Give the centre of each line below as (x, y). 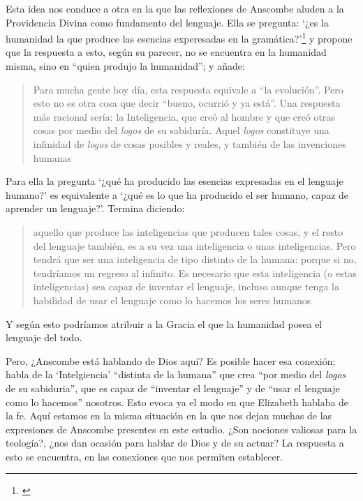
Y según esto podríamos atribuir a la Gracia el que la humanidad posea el (164, 323)
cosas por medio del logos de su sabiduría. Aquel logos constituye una (181, 130)
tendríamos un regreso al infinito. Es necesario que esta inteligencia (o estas (195, 272)
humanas (52, 157)
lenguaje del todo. (44, 337)
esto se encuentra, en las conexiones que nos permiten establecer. (145, 456)
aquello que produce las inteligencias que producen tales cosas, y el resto (188, 231)
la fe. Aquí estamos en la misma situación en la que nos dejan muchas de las (169, 416)
